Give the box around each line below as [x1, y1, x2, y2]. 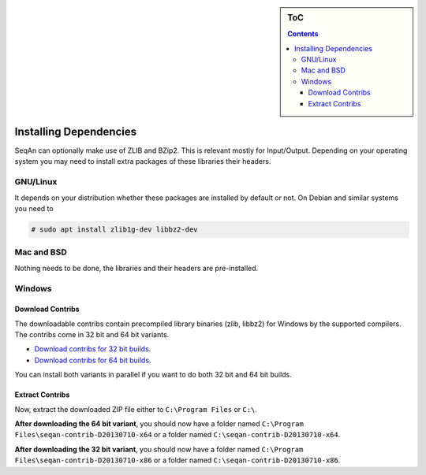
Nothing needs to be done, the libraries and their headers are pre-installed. [14, 263, 259, 273]
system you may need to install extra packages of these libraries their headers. [14, 157, 271, 166]
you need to [14, 204, 54, 213]
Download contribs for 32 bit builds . [34, 344, 151, 354]
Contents [287, 29, 319, 39]
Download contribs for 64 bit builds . [34, 355, 151, 365]
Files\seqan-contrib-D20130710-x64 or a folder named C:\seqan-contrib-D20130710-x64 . [14, 430, 341, 440]
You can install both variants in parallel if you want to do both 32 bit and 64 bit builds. [14, 370, 292, 380]
